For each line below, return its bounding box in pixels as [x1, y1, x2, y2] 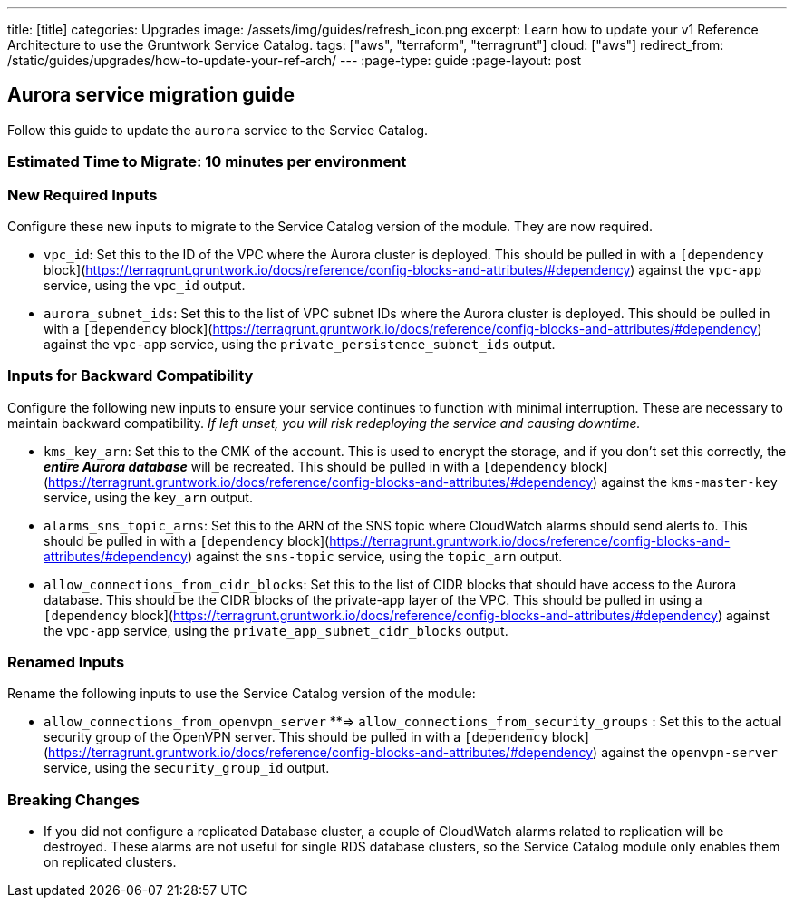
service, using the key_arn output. [44, 489, 253, 505]
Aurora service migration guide [7, 83, 295, 107]
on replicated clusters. [44, 854, 177, 871]
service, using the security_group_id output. [44, 760, 330, 776]
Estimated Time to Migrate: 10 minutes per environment [7, 152, 407, 171]
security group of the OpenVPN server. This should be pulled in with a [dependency [44, 729, 548, 745]
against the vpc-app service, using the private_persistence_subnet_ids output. [44, 336, 556, 352]
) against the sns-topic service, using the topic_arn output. [187, 548, 563, 564]
